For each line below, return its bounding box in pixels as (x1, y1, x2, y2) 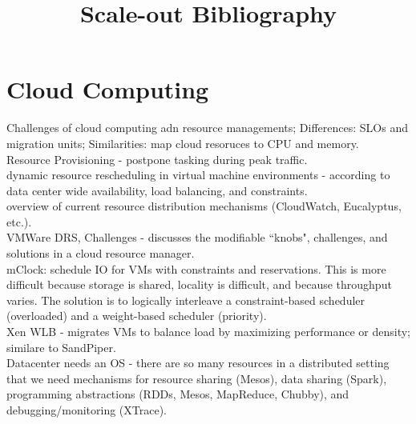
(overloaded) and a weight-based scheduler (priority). (6, 307, 267, 324)
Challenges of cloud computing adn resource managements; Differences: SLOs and (6, 119, 408, 136)
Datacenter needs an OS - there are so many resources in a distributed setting (6, 354, 390, 371)
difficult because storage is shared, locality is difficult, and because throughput (6, 276, 392, 293)
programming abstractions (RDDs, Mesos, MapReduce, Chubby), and (6, 386, 349, 402)
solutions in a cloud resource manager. (6, 245, 195, 262)
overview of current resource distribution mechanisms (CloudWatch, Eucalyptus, (6, 198, 402, 214)
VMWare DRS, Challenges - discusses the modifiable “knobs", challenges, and (6, 229, 388, 246)
